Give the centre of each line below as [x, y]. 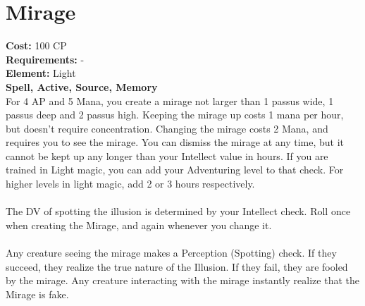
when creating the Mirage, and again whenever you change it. [139, 225]
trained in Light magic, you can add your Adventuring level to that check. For [175, 170]
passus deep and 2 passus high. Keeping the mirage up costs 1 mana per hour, [175, 115]
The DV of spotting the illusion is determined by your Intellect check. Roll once [178, 211]
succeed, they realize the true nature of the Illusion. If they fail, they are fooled [177, 266]
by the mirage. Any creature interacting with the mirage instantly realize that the [182, 280]
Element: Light [41, 73]
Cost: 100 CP [36, 45]
